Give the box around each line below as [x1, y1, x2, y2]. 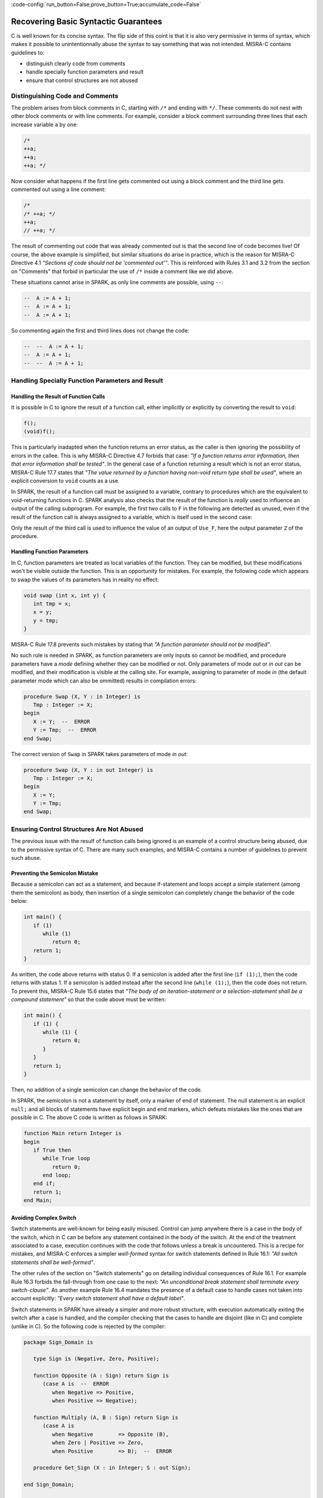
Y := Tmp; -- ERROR [33, 727, 97, 733]
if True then [33, 1146, 72, 1153]
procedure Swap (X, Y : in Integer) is [23, 693, 141, 700]
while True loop [42, 1155, 90, 1162]
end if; [33, 1180, 56, 1187]
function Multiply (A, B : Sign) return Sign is [33, 1414, 179, 1421]
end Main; [23, 1197, 53, 1204]
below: [11, 898, 28, 905]
